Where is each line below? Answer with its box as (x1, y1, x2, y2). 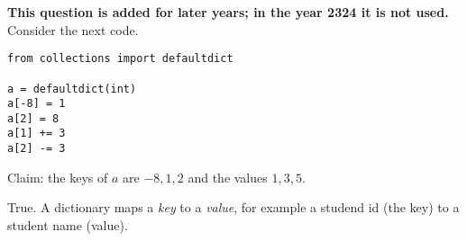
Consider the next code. (7, 20, 139, 39)
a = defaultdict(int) (7, 82, 137, 95)
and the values (188, 167, 268, 186)
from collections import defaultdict (7, 52, 233, 66)
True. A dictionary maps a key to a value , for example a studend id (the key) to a (7, 198, 460, 217)
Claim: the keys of (7, 167, 108, 186)
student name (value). (7, 215, 128, 234)
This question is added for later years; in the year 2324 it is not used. (7, 3, 449, 21)
